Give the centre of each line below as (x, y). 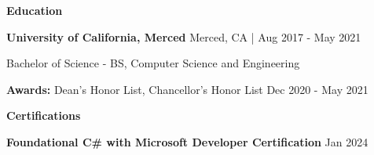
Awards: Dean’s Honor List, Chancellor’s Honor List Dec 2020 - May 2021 (187, 89)
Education (35, 10)
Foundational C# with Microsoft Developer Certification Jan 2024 (187, 141)
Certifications (44, 115)
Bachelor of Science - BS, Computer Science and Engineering (153, 63)
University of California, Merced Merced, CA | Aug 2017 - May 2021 (184, 36)
